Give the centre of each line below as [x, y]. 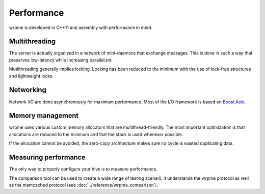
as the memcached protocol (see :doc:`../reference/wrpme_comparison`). [83, 185]
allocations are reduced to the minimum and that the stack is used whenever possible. [96, 134]
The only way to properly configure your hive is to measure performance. [83, 169]
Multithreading [32, 42]
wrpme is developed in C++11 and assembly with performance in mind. [81, 28]
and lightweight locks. [31, 76]
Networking [28, 90]
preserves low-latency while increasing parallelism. [61, 60]
